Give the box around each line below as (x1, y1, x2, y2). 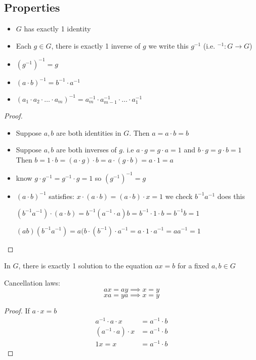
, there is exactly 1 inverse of (51, 40, 141, 51)
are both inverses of (56, 144, 117, 155)
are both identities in (56, 127, 121, 138)
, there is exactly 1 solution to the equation (18, 260, 153, 271)
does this (217, 190, 245, 201)
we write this (148, 40, 189, 51)
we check (165, 190, 193, 201)
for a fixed (177, 260, 209, 271)
